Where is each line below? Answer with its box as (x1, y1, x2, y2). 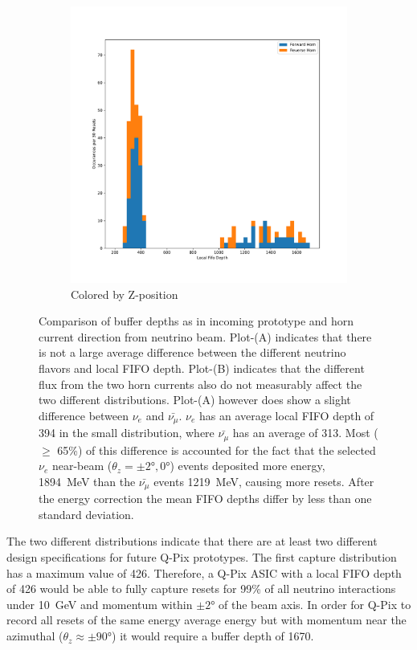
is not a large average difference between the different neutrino (39, 344, 346, 361)
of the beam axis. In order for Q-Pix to (219, 595, 411, 612)
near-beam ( (51, 457, 112, 474)
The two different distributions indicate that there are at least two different (6, 533, 378, 550)
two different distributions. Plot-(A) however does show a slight (39, 391, 351, 408)
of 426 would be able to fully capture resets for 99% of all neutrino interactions (6, 580, 396, 597)
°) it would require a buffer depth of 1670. (107, 628, 314, 644)
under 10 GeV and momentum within (6, 595, 193, 612)
